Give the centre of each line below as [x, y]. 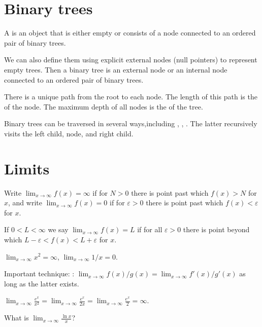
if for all [150, 229]
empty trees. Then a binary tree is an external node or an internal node [116, 69]
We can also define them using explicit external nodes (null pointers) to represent [131, 60]
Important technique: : [39, 274]
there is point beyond [216, 229]
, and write [25, 203]
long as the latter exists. [42, 283]
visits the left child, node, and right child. [69, 133]
